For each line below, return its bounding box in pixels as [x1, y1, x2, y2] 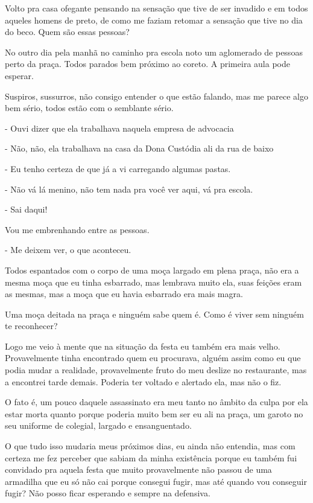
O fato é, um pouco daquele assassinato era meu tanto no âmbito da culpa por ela [5, 396, 308, 408]
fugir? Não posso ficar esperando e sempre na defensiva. [5, 487, 210, 499]
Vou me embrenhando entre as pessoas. [5, 223, 150, 235]
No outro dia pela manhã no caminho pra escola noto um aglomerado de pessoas [5, 45, 303, 58]
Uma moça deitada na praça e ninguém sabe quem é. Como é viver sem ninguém [5, 307, 304, 320]
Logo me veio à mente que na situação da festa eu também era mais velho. [5, 339, 280, 352]
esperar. [5, 69, 34, 82]
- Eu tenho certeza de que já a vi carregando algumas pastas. [5, 162, 231, 175]
